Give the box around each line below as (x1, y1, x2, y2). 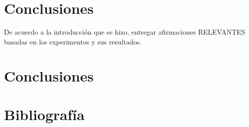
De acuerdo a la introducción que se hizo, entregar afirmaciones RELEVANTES (4, 27, 246, 37)
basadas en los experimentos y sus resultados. (4, 36, 142, 46)
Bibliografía (4, 104, 85, 124)
